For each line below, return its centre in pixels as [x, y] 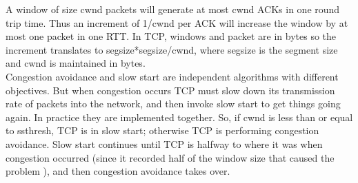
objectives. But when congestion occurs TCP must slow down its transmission [170, 90]
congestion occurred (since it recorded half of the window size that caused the [170, 157]
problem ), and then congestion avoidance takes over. [118, 171]
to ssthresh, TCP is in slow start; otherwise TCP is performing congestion [162, 130]
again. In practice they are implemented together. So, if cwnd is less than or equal [179, 117]
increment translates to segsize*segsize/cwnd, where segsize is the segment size [172, 49]
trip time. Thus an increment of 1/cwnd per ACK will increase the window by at [177, 22]
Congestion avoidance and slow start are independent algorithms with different [172, 76]
